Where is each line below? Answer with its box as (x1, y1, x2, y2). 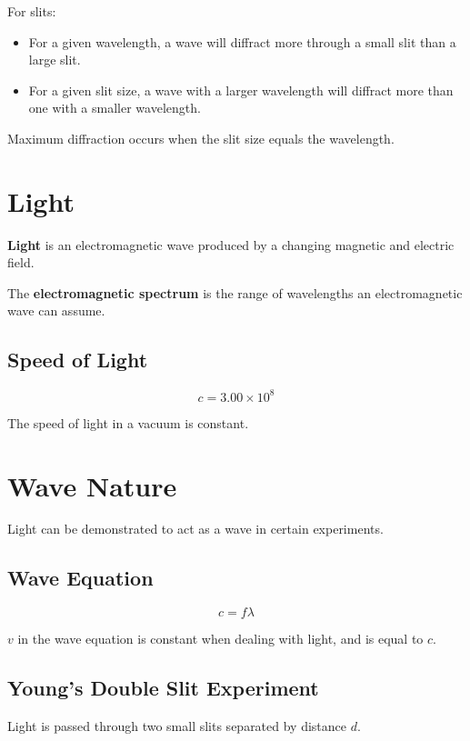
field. (7, 253, 35, 272)
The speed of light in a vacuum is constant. (7, 413, 249, 432)
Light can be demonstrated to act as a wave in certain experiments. (7, 519, 384, 538)
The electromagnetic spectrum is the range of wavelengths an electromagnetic (7, 283, 463, 302)
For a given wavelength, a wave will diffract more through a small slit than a (28, 32, 456, 51)
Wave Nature (7, 466, 177, 504)
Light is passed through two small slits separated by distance (7, 716, 347, 736)
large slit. (28, 50, 81, 69)
